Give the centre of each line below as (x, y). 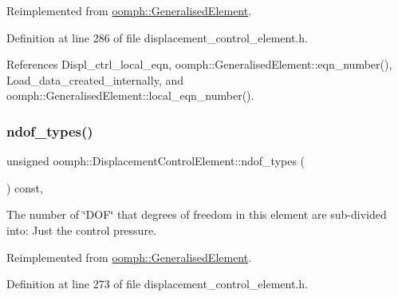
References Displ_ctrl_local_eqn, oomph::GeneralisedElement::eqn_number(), (199, 64)
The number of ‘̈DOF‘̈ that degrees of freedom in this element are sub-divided (197, 214)
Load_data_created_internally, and (95, 79)
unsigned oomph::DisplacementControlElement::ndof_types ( (156, 161)
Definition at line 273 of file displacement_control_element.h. (157, 284)
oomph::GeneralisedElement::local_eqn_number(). (130, 95)
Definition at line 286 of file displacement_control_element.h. (157, 37)
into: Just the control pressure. (81, 230)
